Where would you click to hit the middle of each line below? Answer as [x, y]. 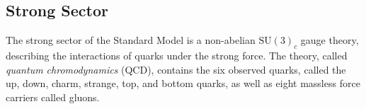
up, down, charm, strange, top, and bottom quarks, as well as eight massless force [183, 83]
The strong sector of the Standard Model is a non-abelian [131, 40]
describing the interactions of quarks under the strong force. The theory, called [177, 55]
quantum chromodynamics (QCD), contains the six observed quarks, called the [176, 69]
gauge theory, [330, 40]
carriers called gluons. [53, 97]
